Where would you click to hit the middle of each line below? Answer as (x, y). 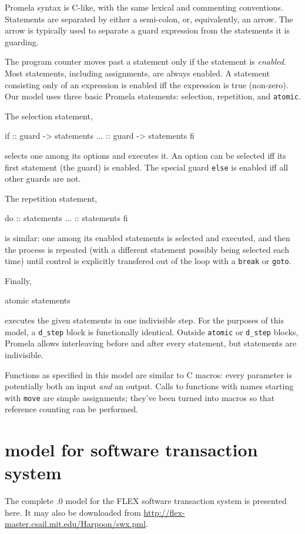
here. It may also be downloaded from (73, 512)
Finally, (18, 280)
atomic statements (38, 300)
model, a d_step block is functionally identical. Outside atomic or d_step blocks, (152, 331)
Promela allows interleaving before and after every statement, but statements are (151, 343)
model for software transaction (131, 450)
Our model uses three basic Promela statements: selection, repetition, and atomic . (153, 96)
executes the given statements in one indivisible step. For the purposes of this (144, 320)
